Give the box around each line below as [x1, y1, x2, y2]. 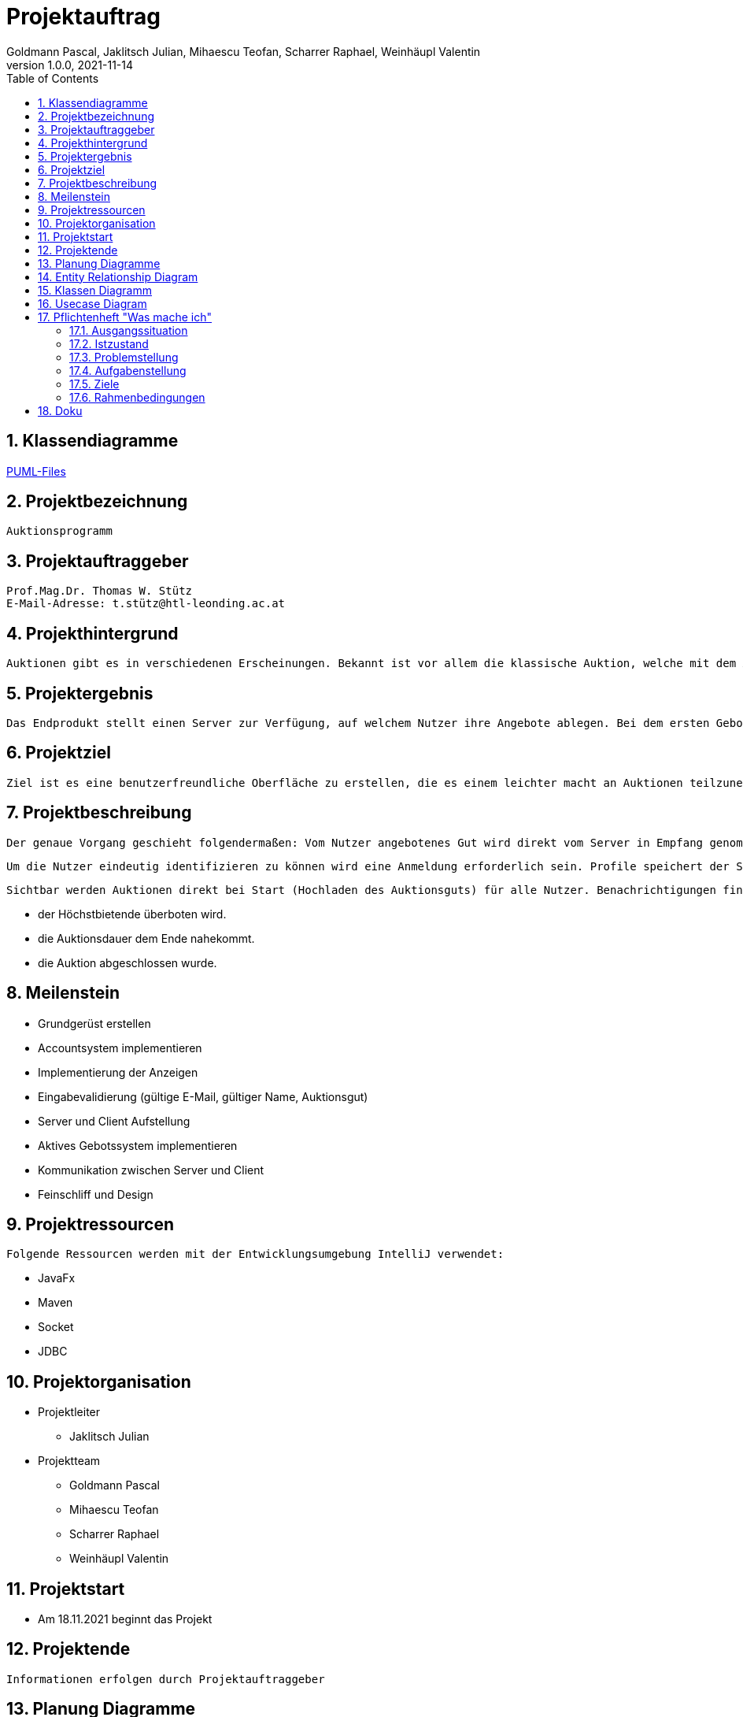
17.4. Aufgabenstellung [69, 363, 187, 377]
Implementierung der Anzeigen [38, 1065, 198, 1079]
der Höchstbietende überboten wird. [38, 907, 227, 921]
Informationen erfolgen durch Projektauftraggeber [6, 1672, 325, 1685]
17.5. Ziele [69, 376, 120, 391]
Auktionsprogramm [6, 525, 113, 538]
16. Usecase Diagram [38, 296, 147, 310]
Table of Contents [6, 71, 99, 85]
